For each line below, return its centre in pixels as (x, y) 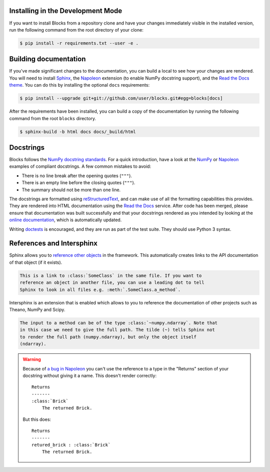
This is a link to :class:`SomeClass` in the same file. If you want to (111, 276)
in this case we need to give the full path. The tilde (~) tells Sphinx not (117, 330)
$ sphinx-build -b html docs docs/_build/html (78, 132)
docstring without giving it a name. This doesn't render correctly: (90, 375)
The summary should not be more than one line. (71, 190)
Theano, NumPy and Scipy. (37, 309)
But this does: (37, 419)
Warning (32, 359)
